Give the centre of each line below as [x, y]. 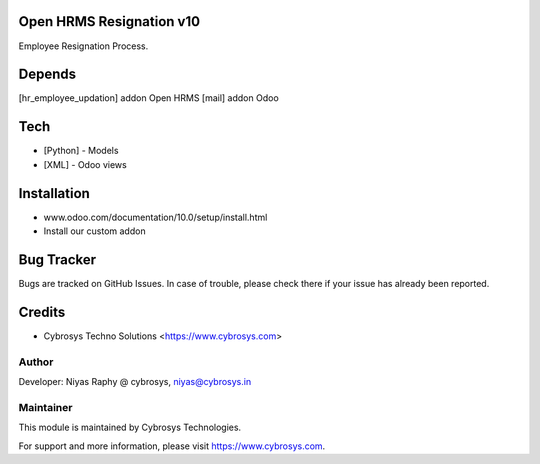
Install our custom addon [94, 231]
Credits [42, 311]
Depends [47, 74]
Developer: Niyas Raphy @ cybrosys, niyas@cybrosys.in [135, 381]
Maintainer [45, 407]
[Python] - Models [81, 151]
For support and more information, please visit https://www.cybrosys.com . [172, 446]
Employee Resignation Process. [83, 46]
